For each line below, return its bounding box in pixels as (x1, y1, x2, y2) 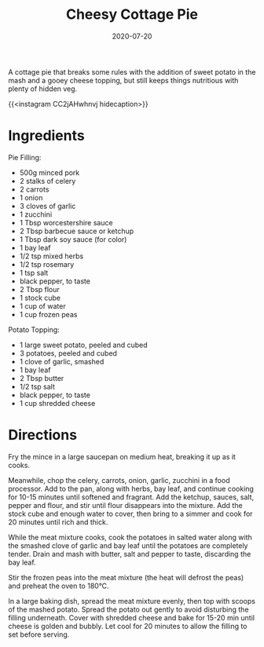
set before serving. (8, 630, 70, 639)
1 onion (19, 192, 43, 202)
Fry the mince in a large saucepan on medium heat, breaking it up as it (8, 451, 236, 461)
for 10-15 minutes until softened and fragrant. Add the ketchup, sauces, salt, (8, 492, 255, 502)
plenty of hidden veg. (8, 84, 78, 93)
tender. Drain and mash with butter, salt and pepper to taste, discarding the (8, 549, 251, 558)
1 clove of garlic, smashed (19, 356, 104, 366)
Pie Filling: (8, 152, 42, 162)
